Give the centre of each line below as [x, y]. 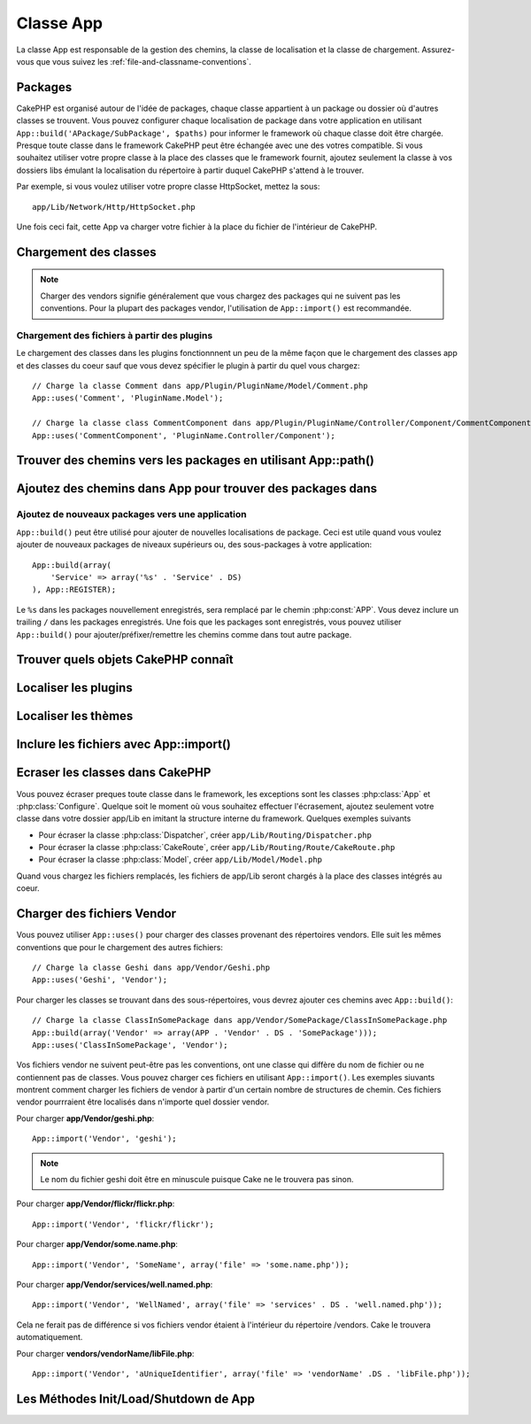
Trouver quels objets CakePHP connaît [125, 660]
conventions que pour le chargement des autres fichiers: [119, 947]
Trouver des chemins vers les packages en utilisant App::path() [196, 460]
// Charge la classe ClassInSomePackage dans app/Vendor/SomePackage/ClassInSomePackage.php [240, 1020]
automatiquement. [50, 1337]
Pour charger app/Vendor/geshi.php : [85, 1118]
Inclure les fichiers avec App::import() [124, 744]
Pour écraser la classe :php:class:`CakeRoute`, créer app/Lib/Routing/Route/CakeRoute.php [217, 847]
